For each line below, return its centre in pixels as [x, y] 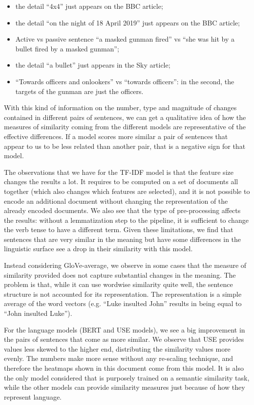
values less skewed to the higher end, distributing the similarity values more [117, 348]
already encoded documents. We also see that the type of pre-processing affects [122, 210]
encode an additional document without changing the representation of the [116, 201]
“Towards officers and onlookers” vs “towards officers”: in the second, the [125, 81]
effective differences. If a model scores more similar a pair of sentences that [116, 136]
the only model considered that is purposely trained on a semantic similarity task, [127, 377]
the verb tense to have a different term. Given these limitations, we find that [119, 229]
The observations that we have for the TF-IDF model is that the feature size [119, 172]
